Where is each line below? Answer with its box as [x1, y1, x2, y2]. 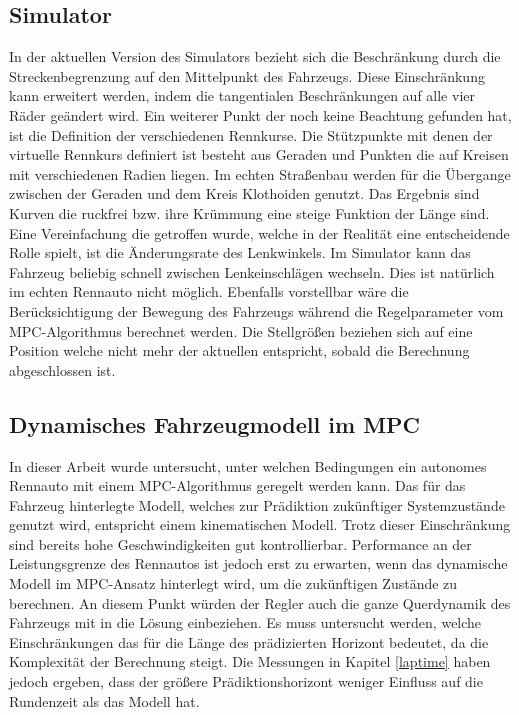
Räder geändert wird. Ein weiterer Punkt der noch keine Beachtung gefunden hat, [9, 104, 512, 125]
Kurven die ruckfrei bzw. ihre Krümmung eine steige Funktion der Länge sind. [9, 202, 490, 223]
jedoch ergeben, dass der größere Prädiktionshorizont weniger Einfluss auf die [9, 671, 483, 692]
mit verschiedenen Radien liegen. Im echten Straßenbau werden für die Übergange [9, 163, 511, 184]
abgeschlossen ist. [9, 359, 116, 380]
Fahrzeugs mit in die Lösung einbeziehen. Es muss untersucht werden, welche [9, 612, 482, 633]
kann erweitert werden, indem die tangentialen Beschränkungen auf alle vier [9, 85, 475, 106]
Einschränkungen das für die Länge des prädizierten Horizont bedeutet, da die [9, 631, 489, 652]
